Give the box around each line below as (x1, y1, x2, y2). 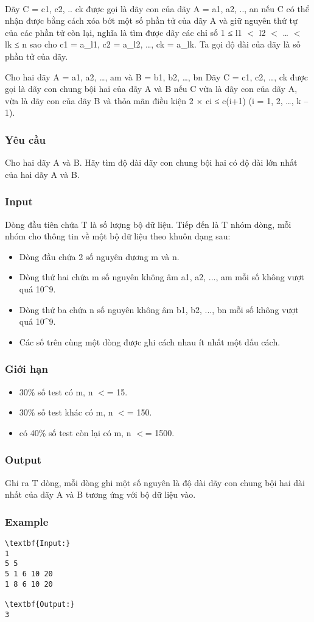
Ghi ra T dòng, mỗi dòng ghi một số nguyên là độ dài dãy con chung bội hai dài (5, 476, 305, 489)
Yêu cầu (5, 132, 46, 147)
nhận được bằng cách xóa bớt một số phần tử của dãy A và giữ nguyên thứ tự (5, 14, 298, 27)
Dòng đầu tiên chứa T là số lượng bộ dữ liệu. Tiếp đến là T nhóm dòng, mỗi (5, 217, 291, 230)
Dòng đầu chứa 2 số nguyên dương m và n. (19, 250, 180, 263)
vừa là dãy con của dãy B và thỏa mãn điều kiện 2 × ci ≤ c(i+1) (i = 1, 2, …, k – (5, 94, 309, 107)
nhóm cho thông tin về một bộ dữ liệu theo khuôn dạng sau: (5, 230, 231, 242)
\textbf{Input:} (5, 539, 71, 548)
